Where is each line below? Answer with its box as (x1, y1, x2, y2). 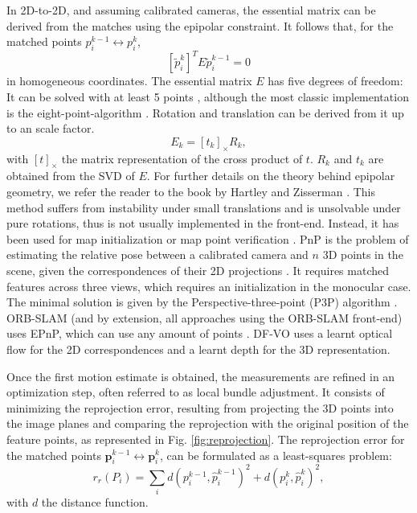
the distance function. (41, 494, 149, 511)
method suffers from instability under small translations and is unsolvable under (6, 199, 401, 215)
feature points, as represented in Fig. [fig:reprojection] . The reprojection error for (6, 430, 405, 447)
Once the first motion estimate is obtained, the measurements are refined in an (6, 367, 395, 384)
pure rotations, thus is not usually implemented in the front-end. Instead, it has (6, 215, 399, 232)
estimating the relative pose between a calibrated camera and (6, 246, 309, 263)
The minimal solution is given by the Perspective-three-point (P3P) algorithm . (6, 293, 398, 310)
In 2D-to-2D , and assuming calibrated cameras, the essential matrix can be (6, 2, 376, 18)
